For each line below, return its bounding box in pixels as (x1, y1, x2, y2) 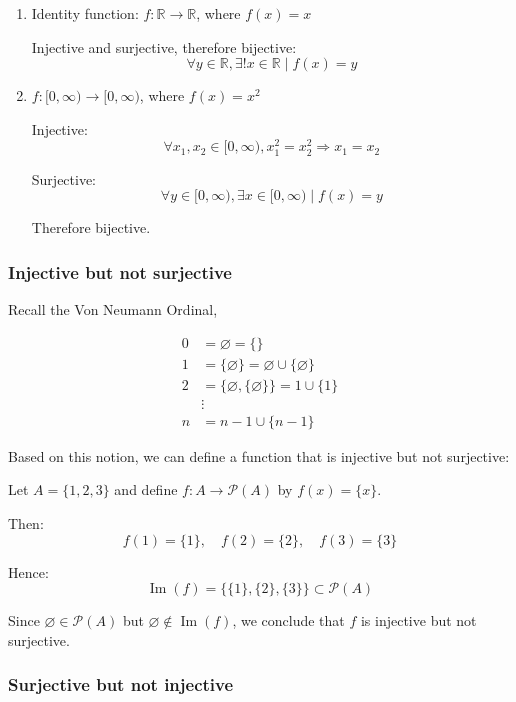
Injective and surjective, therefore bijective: (31, 36, 297, 57)
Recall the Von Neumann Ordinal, (8, 299, 218, 320)
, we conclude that (232, 610, 345, 631)
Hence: (8, 561, 49, 582)
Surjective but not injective (8, 672, 234, 697)
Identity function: (31, 3, 139, 23)
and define (114, 479, 178, 500)
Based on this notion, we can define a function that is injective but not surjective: (8, 445, 510, 466)
